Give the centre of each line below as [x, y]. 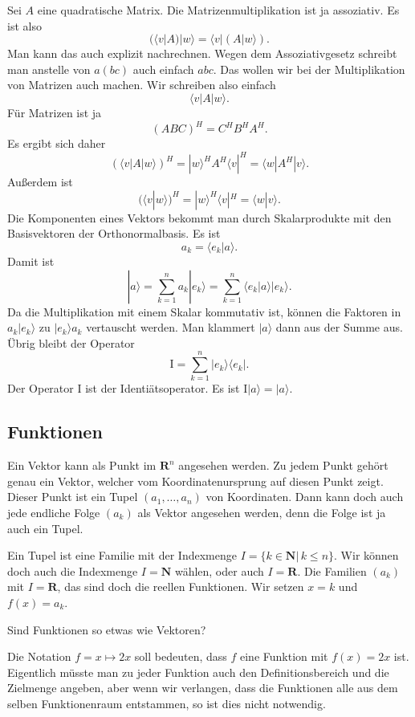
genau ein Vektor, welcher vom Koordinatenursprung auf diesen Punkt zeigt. [195, 481]
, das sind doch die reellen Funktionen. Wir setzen [181, 587]
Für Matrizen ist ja [55, 112]
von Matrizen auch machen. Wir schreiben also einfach [142, 85]
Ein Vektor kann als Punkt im [82, 465]
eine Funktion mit [284, 656]
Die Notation [39, 656]
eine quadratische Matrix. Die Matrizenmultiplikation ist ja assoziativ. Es [218, 10]
